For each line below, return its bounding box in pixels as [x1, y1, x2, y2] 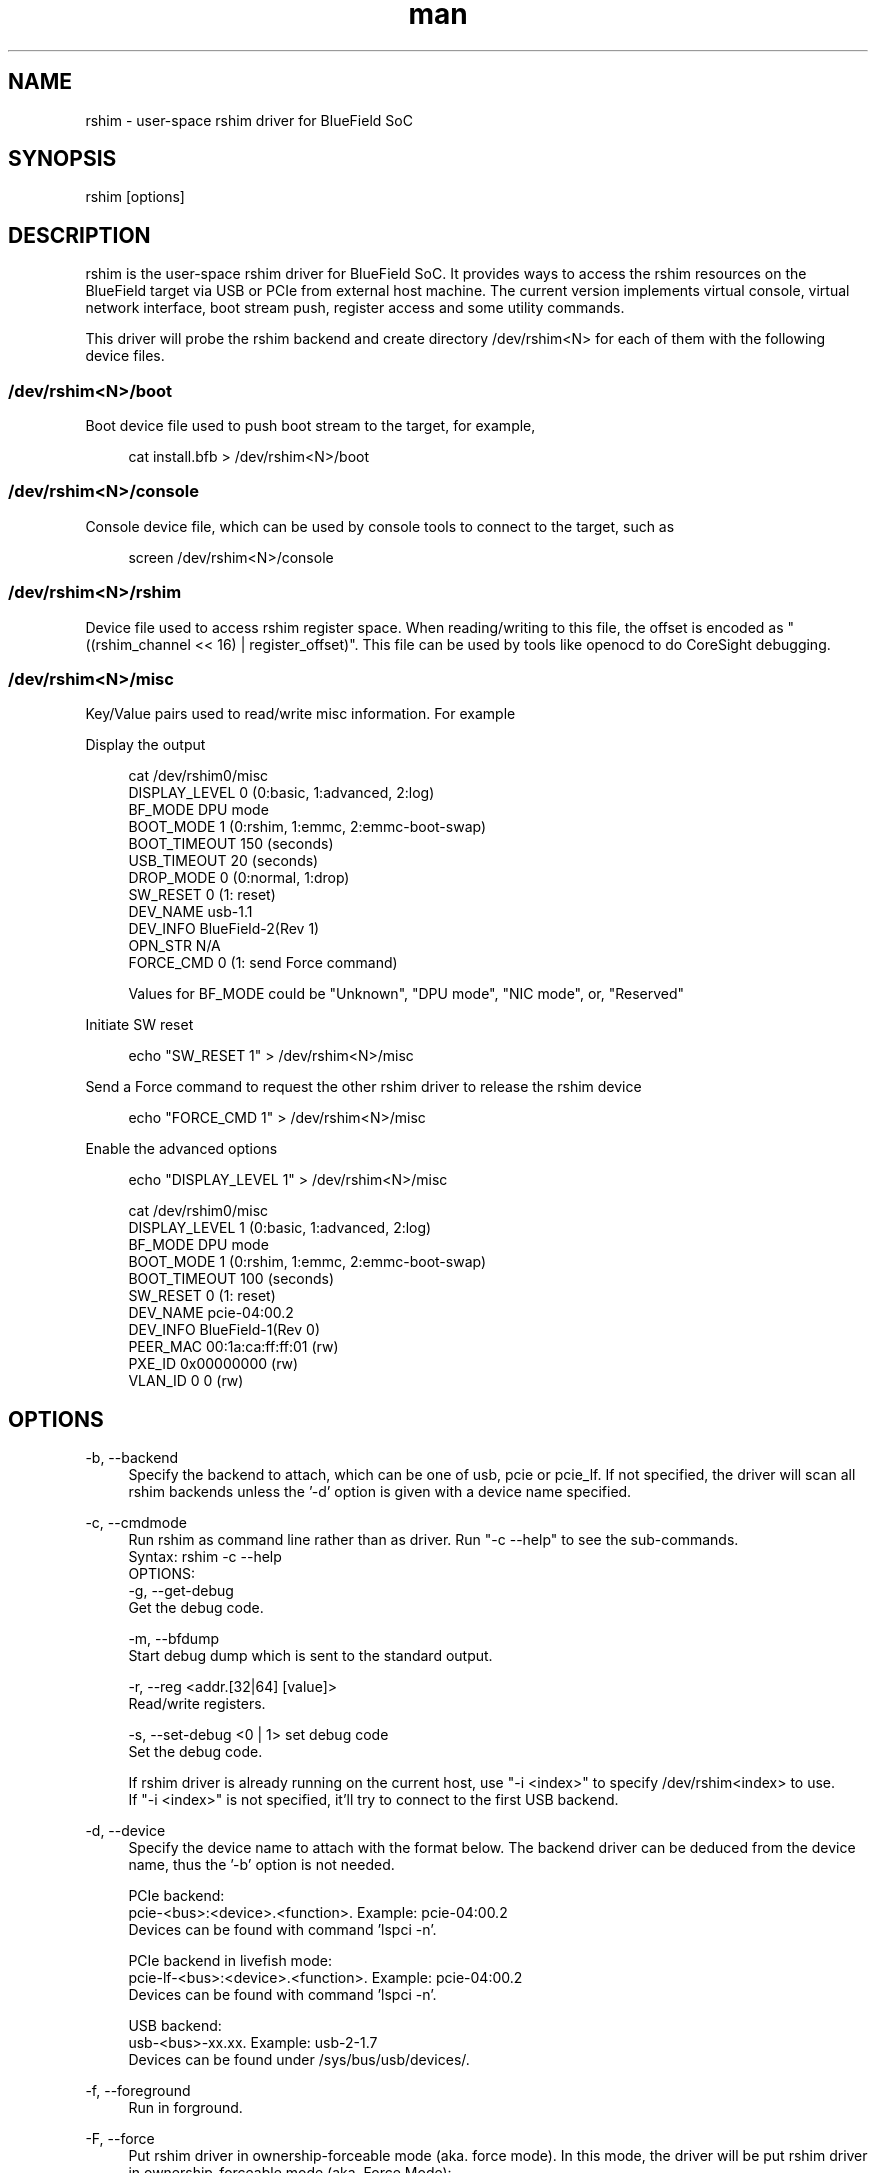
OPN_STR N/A [128, 937, 221, 955]
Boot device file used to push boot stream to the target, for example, [85, 417, 536, 435]
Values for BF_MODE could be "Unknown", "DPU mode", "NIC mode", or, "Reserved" [128, 985, 685, 1003]
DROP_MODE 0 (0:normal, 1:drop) [128, 869, 350, 887]
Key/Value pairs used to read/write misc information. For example [85, 705, 516, 723]
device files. [85, 347, 165, 365]
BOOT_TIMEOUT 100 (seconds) [128, 1270, 335, 1288]
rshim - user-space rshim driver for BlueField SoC [85, 111, 413, 129]
